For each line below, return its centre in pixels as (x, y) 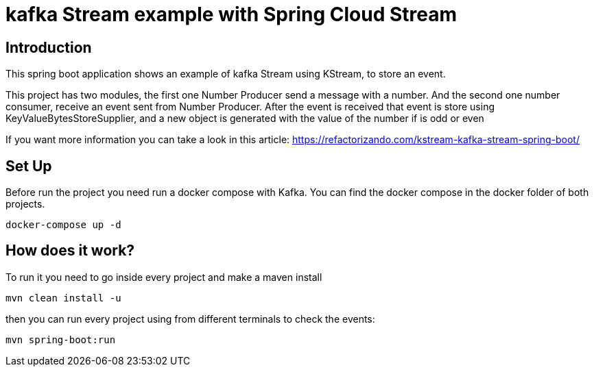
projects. (25, 204)
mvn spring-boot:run (61, 339)
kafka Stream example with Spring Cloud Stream (231, 14)
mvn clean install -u (63, 298)
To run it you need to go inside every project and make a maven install (164, 277)
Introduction (49, 47)
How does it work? (70, 251)
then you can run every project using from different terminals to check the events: (190, 319)
